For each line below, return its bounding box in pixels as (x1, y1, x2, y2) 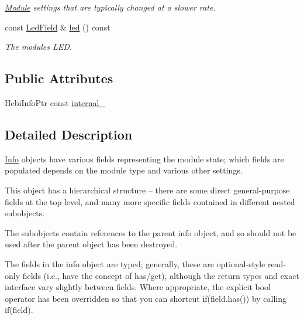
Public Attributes (5, 69, 113, 87)
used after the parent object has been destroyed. (5, 238, 178, 250)
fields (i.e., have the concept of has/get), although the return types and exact (22, 269, 299, 281)
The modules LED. (5, 40, 72, 53)
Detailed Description (5, 125, 133, 143)
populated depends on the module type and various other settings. (5, 164, 243, 176)
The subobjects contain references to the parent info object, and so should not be (5, 226, 296, 239)
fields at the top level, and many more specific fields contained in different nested (5, 195, 295, 207)
